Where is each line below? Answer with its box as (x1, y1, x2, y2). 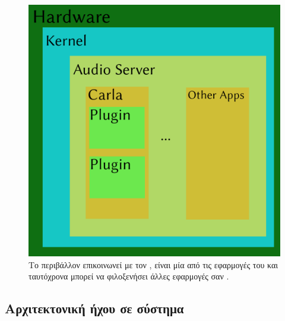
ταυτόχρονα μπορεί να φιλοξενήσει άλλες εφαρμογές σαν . (28, 270, 229, 282)
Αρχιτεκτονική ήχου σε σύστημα (5, 299, 184, 317)
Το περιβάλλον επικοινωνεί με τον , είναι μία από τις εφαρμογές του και (28, 258, 278, 271)
